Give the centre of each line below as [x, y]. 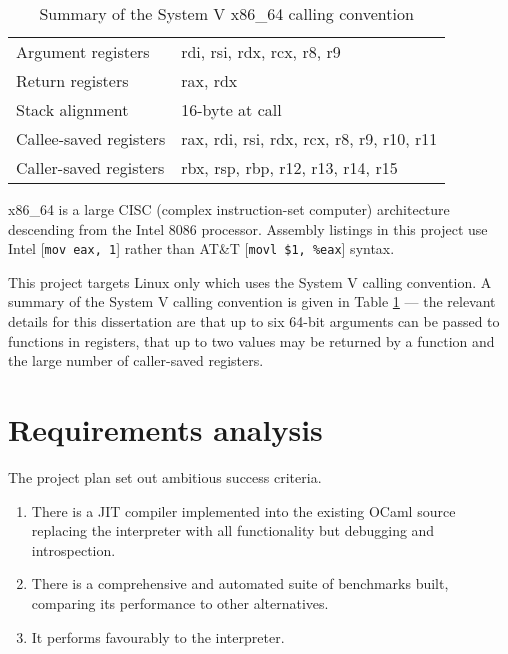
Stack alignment [72, 109]
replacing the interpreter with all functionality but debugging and [233, 530]
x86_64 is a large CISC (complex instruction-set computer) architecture [229, 209]
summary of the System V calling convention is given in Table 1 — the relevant [252, 301]
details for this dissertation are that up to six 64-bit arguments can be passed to [254, 321]
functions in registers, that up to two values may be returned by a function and [251, 340]
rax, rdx [209, 80]
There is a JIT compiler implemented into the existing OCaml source [243, 510]
